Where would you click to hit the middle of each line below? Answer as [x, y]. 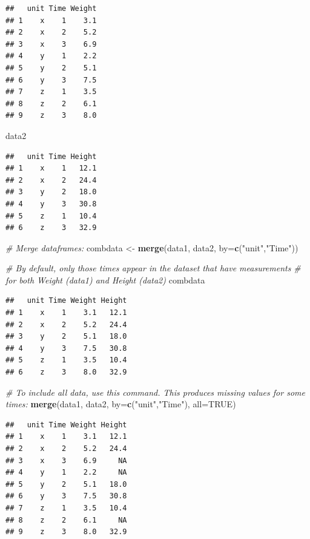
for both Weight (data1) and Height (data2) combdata [105, 280]
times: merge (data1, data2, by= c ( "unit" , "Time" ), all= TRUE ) [121, 404]
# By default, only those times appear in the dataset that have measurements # [153, 268]
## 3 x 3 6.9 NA [66, 460]
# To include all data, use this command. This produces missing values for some [155, 392]
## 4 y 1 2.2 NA [66, 473]
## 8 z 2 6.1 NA [66, 520]
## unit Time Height [51, 156]
